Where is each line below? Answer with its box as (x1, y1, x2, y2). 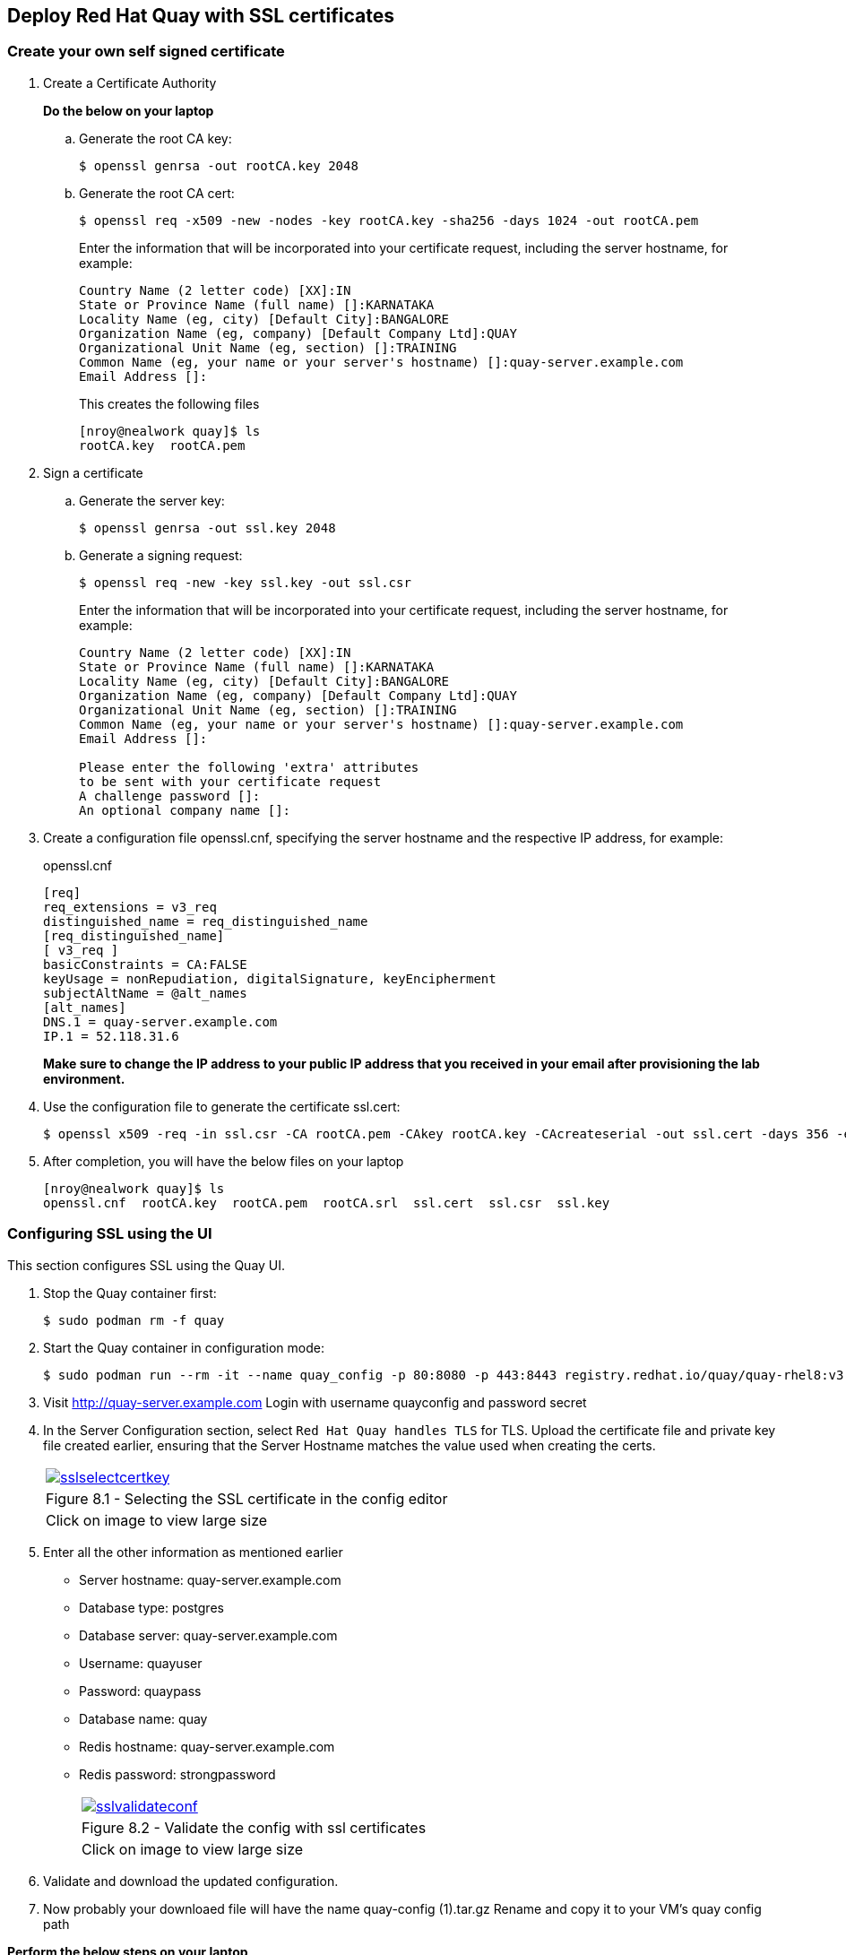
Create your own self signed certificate (7, 42, 285, 61)
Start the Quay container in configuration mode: (43, 1339, 324, 1355)
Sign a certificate (43, 464, 143, 480)
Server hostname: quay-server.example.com (79, 1571, 341, 1587)
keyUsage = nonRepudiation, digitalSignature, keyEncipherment (43, 971, 496, 986)
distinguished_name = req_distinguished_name (43, 913, 368, 929)
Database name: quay (79, 1710, 208, 1726)
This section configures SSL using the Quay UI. (7, 1257, 286, 1273)
